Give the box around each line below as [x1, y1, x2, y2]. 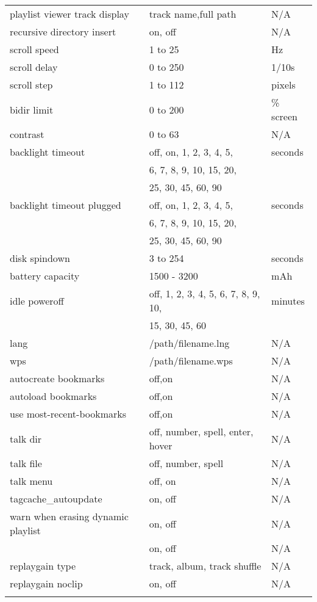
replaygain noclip [10, 576, 83, 590]
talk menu [10, 474, 53, 488]
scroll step [10, 78, 53, 92]
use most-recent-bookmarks [10, 407, 126, 421]
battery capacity [10, 269, 80, 283]
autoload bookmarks [10, 389, 97, 403]
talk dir [10, 431, 42, 446]
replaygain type [10, 559, 76, 573]
